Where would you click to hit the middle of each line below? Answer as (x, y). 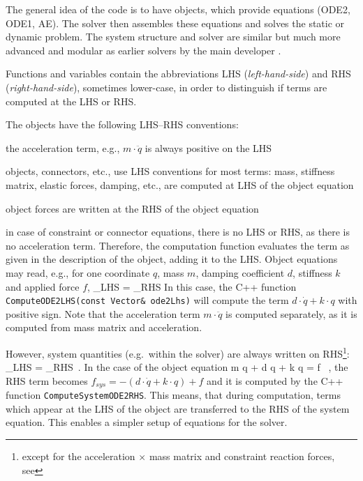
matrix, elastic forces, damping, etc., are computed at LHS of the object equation (180, 184)
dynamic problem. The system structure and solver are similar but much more (173, 37)
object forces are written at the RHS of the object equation (132, 208)
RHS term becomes (47, 380)
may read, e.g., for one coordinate (78, 272)
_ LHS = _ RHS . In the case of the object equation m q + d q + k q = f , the (177, 367)
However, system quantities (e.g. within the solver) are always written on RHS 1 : (178, 352)
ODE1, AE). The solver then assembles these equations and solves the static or (175, 23)
